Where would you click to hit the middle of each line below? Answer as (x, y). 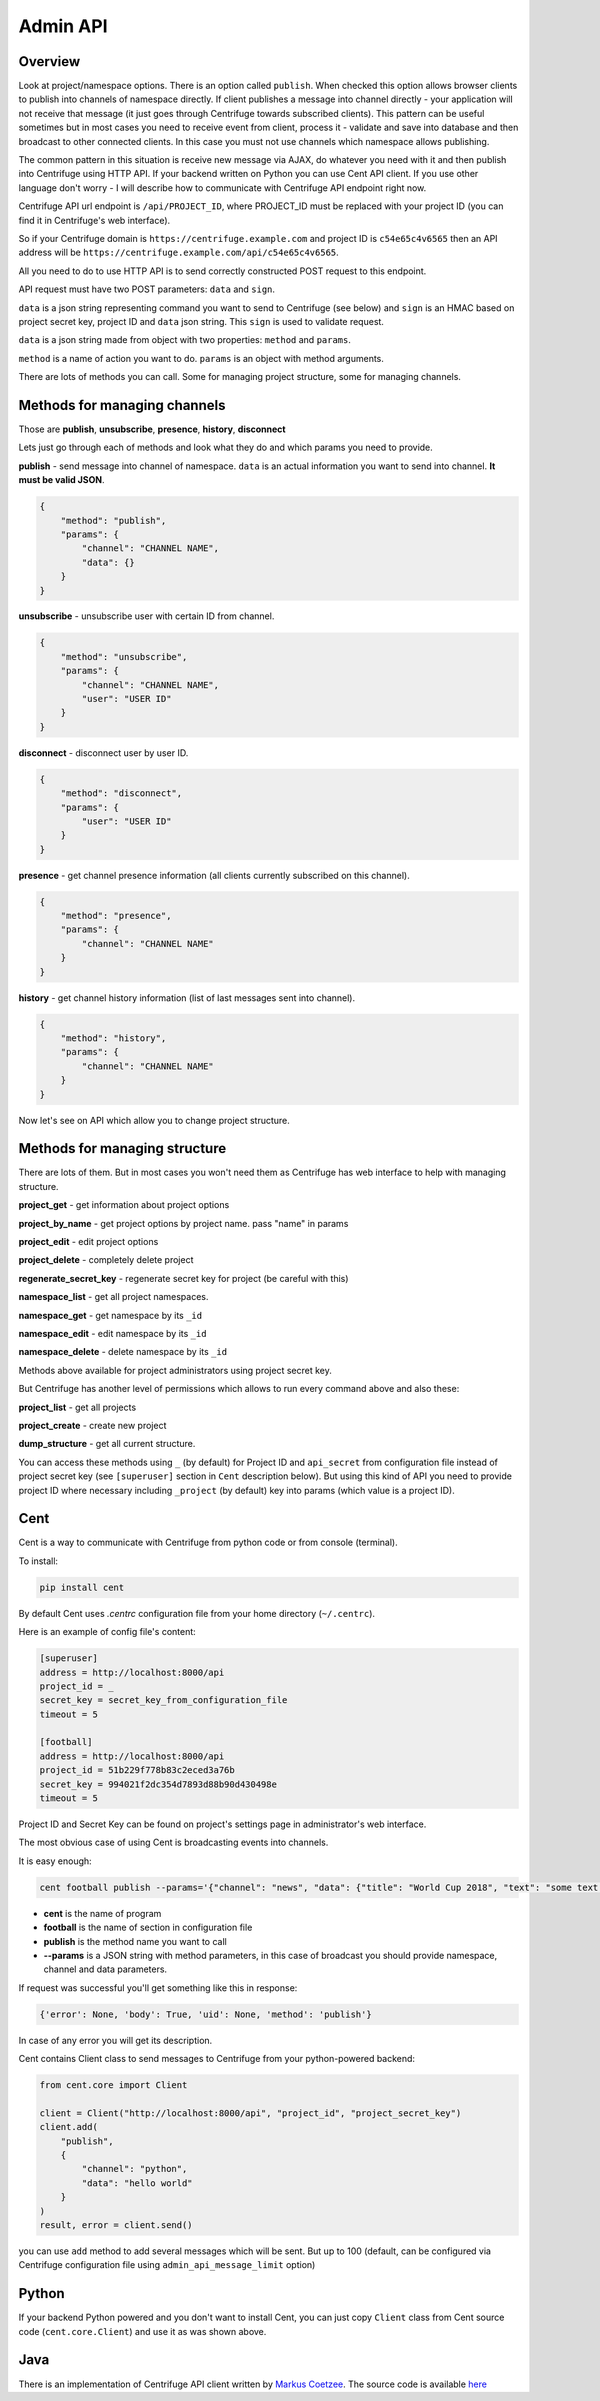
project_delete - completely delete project (106, 1260)
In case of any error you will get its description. (115, 2040)
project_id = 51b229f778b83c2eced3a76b (137, 1770)
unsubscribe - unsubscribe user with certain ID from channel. (146, 616)
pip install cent (82, 1587)
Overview (49, 61)
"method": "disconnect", (121, 793)
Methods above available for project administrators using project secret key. (175, 1370)
